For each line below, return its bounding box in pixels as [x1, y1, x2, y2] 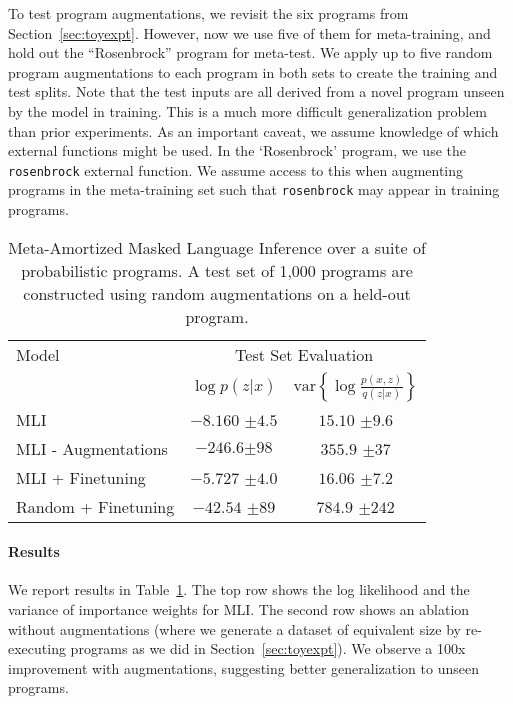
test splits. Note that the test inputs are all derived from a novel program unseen [8, 81, 505, 102]
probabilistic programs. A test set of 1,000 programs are [21, 258, 413, 282]
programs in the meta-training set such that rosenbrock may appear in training [8, 179, 500, 200]
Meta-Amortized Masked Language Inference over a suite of [8, 235, 426, 259]
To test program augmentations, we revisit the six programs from [8, 3, 409, 23]
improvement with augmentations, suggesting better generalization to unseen [8, 657, 479, 678]
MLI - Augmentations [16, 436, 168, 460]
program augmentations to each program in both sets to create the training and [8, 61, 498, 82]
